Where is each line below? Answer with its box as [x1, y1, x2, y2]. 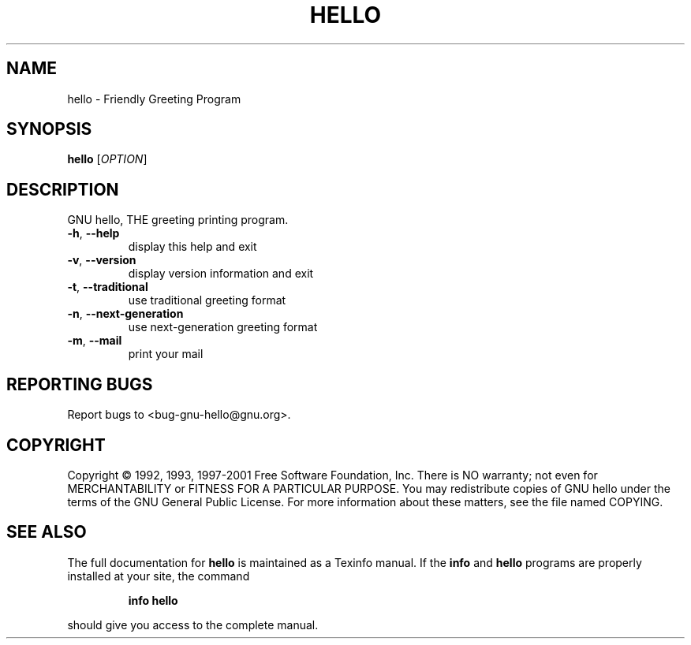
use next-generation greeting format [128, 320, 318, 334]
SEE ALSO [6, 522, 87, 542]
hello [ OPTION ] [67, 152, 148, 166]
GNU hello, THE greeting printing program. [67, 213, 289, 227]
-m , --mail [67, 334, 122, 348]
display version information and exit [128, 267, 314, 281]
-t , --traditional [67, 280, 148, 294]
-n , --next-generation [67, 307, 184, 321]
